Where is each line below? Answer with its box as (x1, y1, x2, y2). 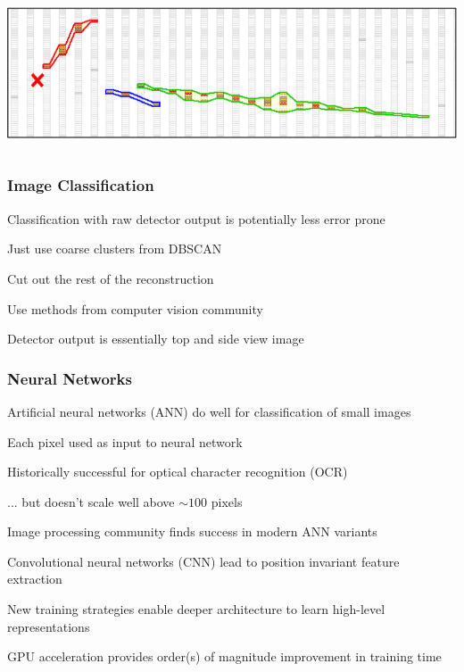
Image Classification (7, 174, 154, 196)
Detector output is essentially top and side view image (7, 329, 304, 348)
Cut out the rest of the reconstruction (7, 269, 214, 287)
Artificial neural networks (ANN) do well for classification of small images (7, 402, 411, 420)
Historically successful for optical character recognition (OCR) (7, 462, 348, 481)
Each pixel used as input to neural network (7, 432, 243, 451)
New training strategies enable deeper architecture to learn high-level (7, 600, 385, 618)
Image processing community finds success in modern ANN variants (7, 522, 377, 541)
